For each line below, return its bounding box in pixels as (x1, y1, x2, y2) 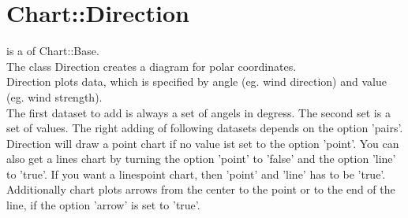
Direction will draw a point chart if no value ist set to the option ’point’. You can (6, 135, 399, 151)
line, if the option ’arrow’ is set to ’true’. (6, 197, 200, 213)
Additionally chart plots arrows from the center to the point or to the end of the (6, 181, 395, 198)
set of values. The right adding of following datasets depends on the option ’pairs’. (6, 120, 403, 136)
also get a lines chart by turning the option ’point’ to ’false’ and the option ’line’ (6, 150, 396, 167)
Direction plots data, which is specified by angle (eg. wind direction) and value (6, 73, 387, 90)
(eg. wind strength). (6, 88, 103, 105)
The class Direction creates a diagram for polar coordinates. (6, 57, 297, 74)
